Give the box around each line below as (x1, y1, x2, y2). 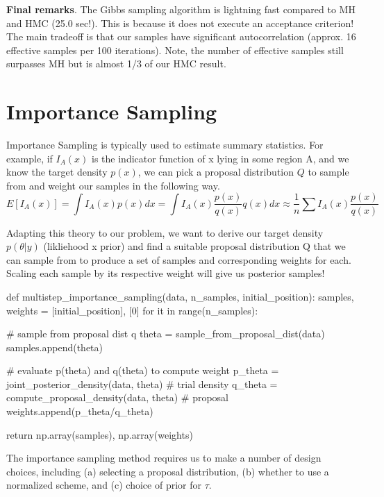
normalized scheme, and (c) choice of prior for (6, 478, 201, 492)
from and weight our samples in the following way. (6, 178, 220, 192)
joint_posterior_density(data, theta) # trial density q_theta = (6, 376, 278, 391)
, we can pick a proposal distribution (137, 165, 294, 179)
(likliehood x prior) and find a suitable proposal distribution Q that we (43, 239, 346, 253)
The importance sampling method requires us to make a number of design (6, 450, 322, 465)
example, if (6, 151, 53, 165)
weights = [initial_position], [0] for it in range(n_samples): (6, 303, 258, 317)
